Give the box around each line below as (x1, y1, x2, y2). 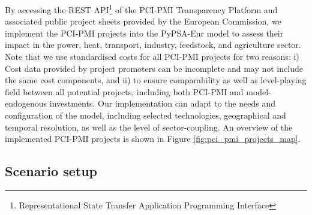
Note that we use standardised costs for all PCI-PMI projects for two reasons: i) (5, 50, 299, 63)
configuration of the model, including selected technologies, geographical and (5, 109, 286, 121)
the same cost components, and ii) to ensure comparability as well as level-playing (5, 74, 307, 86)
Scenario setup (5, 162, 97, 180)
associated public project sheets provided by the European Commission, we (5, 15, 281, 28)
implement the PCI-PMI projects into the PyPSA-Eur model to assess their (5, 26, 284, 39)
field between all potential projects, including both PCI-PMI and (5, 85, 244, 98)
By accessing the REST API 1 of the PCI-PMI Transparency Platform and (5, 2, 278, 16)
